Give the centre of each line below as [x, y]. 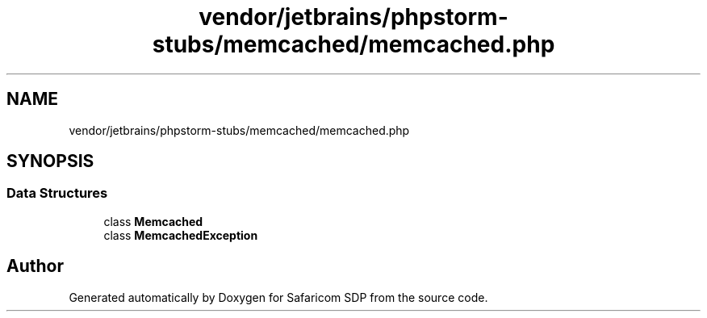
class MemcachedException [181, 235]
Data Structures [57, 193]
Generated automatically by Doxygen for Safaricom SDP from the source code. [278, 297]
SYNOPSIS [50, 161]
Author [35, 266]
